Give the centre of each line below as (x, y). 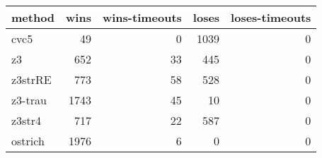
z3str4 (26, 120)
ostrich (28, 141)
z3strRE (31, 79)
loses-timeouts (271, 17)
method (33, 17)
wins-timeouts (142, 17)
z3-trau (29, 100)
